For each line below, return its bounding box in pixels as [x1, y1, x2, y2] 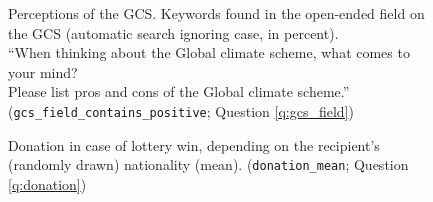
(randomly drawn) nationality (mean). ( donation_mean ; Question [8, 154, 409, 175]
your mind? [8, 61, 78, 82]
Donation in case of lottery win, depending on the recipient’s [8, 134, 380, 155]
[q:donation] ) [8, 173, 87, 194]
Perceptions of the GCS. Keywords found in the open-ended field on [8, 3, 425, 23]
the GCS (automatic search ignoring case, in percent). [8, 22, 339, 43]
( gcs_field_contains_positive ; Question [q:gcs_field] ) [8, 100, 354, 121]
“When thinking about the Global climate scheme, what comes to [8, 42, 410, 63]
